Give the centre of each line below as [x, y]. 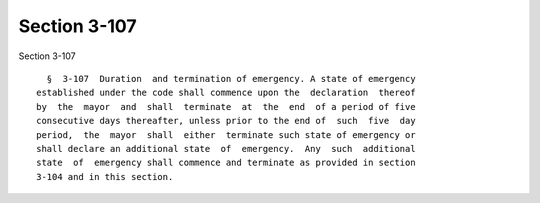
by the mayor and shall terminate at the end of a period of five [226, 106]
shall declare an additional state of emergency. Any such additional [226, 148]
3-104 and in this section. [105, 176]
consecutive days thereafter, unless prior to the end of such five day [226, 121]
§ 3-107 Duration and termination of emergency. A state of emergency [231, 78]
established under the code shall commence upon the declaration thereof [226, 93]
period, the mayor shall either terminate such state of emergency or [226, 134]
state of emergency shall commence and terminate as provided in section [226, 163]
